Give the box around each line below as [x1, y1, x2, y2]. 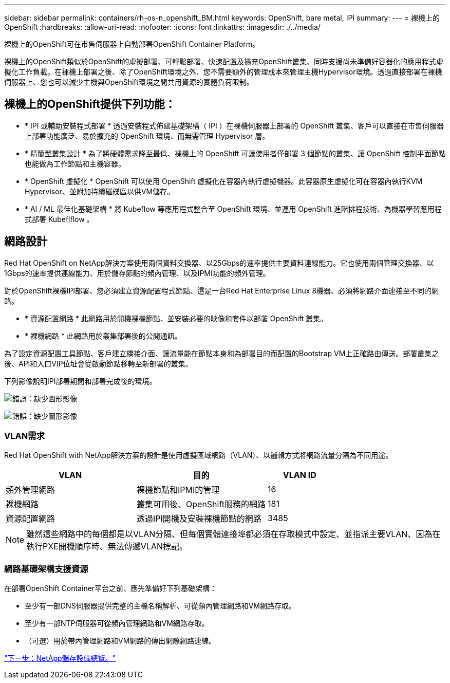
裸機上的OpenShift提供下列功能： [4, 98, 176, 111]
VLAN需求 [4, 431, 45, 441]
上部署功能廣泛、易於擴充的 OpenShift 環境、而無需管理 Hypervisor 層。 [25, 131, 270, 140]
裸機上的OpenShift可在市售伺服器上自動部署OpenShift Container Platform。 [4, 40, 260, 48]
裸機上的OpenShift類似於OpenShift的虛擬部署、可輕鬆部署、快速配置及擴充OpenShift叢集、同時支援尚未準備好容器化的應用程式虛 [4, 57, 443, 66]
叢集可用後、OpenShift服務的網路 [137, 499, 266, 510]
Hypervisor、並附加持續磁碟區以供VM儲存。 [25, 187, 175, 196]
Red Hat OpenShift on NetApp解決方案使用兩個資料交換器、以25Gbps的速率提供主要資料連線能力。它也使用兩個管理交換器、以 [4, 258, 434, 267]
